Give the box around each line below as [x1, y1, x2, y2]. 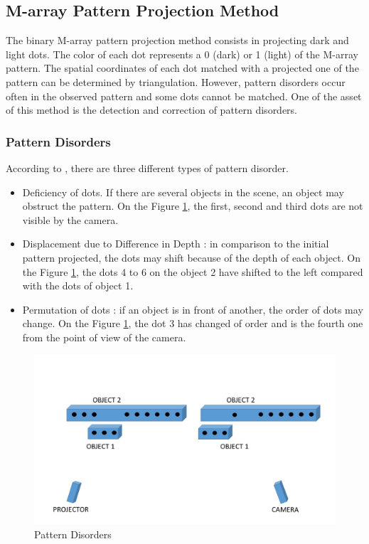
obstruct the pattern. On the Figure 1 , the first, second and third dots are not [22, 198, 363, 213]
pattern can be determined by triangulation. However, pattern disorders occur [6, 74, 346, 89]
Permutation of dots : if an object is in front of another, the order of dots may [22, 302, 363, 316]
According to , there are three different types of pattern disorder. [6, 160, 289, 175]
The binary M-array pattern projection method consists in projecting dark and [6, 33, 349, 48]
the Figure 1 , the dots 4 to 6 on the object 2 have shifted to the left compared [22, 264, 363, 279]
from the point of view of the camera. [22, 329, 186, 344]
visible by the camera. [22, 212, 119, 227]
